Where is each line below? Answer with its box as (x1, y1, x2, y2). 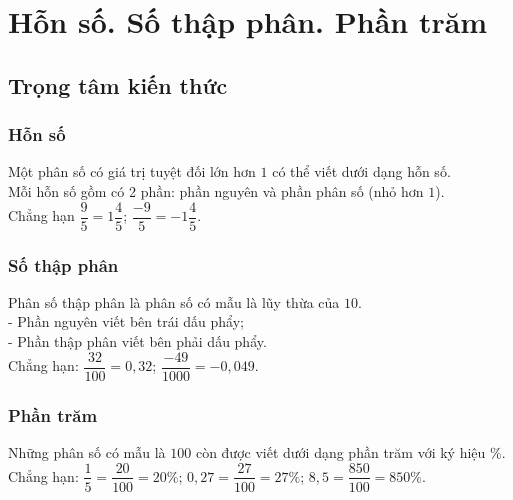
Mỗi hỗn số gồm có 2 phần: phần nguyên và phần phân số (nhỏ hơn (8, 180, 424, 201)
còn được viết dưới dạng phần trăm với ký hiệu (195, 441, 486, 462)
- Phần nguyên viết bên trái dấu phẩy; (8, 311, 244, 332)
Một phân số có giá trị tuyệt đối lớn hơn (8, 161, 256, 182)
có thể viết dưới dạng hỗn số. (272, 161, 451, 182)
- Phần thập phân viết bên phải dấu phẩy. (8, 331, 267, 352)
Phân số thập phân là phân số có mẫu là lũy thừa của (8, 291, 340, 312)
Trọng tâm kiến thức (8, 69, 228, 100)
